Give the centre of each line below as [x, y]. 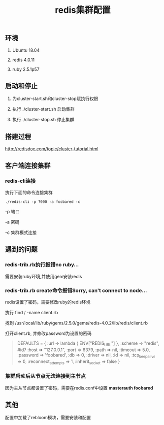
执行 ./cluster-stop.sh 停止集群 [43, 120]
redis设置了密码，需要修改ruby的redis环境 [48, 302]
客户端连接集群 [28, 165]
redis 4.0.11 [23, 60]
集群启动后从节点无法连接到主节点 [46, 376]
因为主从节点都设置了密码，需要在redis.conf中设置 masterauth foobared [79, 388]
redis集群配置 [83, 10]
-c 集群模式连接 [21, 232]
